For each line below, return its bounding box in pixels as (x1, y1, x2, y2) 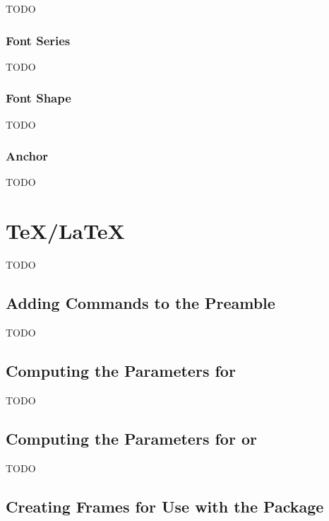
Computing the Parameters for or (6, 427, 257, 449)
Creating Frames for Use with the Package (6, 495, 324, 517)
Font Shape (6, 89, 71, 107)
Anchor (6, 147, 49, 165)
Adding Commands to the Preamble (6, 292, 275, 314)
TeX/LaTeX (6, 216, 125, 245)
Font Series (6, 31, 71, 49)
